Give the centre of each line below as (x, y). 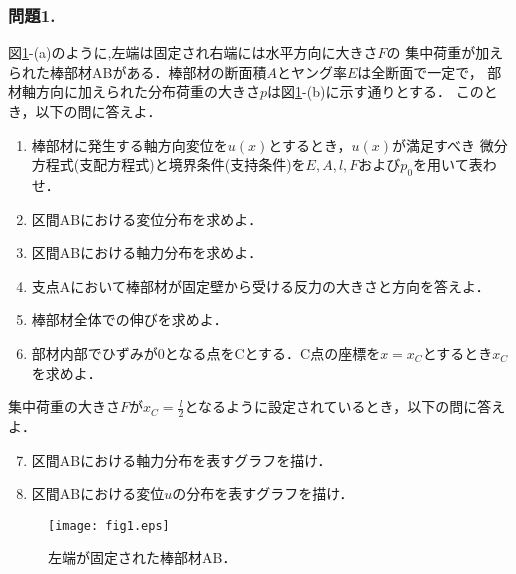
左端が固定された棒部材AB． (142, 557)
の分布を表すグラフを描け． (263, 493)
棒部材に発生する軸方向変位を (129, 144)
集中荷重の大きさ (64, 406)
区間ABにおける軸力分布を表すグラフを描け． (181, 459)
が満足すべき (433, 144)
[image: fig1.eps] (109, 525)
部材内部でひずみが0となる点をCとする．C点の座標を (206, 352)
